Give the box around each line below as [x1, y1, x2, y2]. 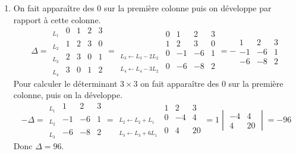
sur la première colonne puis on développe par [104, 2, 272, 14]
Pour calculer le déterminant [13, 77, 118, 89]
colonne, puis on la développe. [13, 89, 123, 101]
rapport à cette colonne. [13, 13, 101, 26]
